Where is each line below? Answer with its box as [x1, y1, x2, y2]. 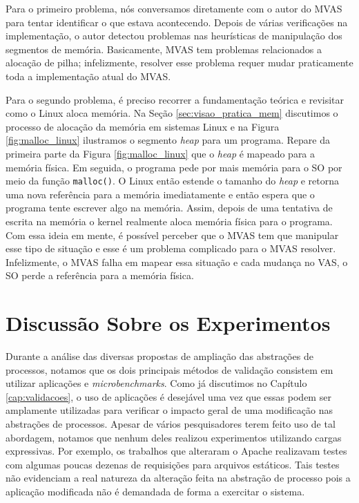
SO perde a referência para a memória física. [6, 268, 194, 283]
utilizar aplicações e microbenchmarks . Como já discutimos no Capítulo [6, 376, 307, 390]
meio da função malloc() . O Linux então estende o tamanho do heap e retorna [6, 173, 340, 188]
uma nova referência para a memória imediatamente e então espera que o [6, 187, 315, 201]
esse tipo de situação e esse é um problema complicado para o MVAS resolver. [6, 241, 336, 256]
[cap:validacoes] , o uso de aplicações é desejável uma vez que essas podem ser [6, 389, 331, 404]
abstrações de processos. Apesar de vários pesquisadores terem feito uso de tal [6, 417, 336, 431]
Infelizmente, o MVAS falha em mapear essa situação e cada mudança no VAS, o [6, 254, 348, 269]
